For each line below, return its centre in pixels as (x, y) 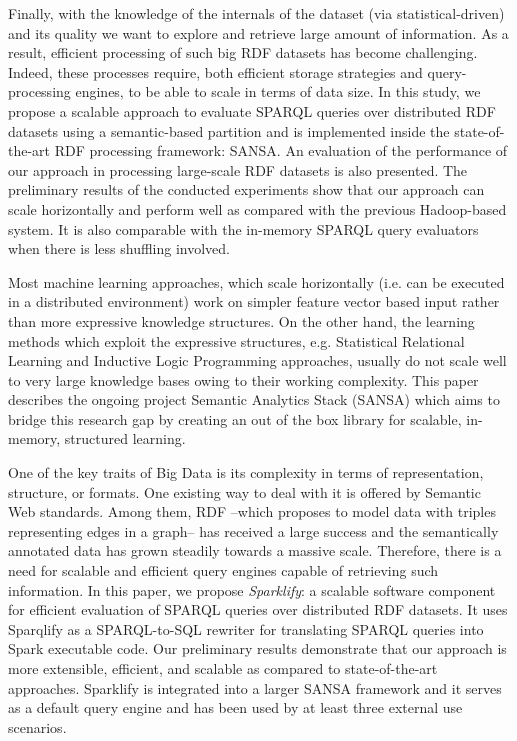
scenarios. (37, 726)
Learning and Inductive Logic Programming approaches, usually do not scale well (257, 360)
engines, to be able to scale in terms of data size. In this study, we (278, 91)
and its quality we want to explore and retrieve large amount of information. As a (258, 32)
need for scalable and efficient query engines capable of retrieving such (223, 570)
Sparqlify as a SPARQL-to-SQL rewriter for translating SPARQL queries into (246, 628)
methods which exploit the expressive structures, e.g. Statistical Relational (236, 340)
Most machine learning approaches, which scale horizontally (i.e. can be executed (256, 281)
